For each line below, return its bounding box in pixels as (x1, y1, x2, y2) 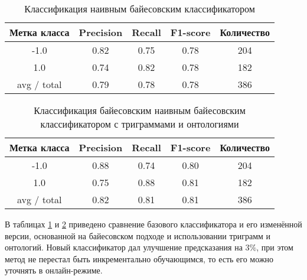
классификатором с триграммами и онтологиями (40, 117, 239, 131)
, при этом (256, 241, 293, 253)
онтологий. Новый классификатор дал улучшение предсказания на (5, 241, 243, 253)
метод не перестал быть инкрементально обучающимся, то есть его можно (5, 252, 274, 265)
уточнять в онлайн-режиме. (5, 264, 103, 276)
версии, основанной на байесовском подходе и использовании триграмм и (5, 229, 271, 242)
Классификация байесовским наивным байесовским (34, 103, 246, 117)
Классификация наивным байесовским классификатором (24, 2, 255, 15)
